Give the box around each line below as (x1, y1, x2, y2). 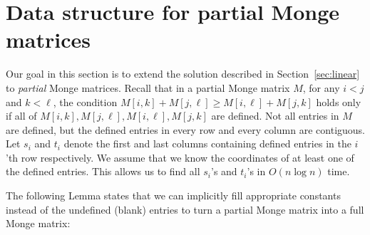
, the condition (53, 94, 118, 109)
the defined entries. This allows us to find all (6, 164, 200, 179)
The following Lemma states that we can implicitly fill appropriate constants (6, 188, 341, 203)
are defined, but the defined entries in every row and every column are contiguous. (6, 122, 365, 137)
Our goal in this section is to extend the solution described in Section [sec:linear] (6, 66, 360, 81)
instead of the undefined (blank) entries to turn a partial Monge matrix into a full (6, 202, 364, 216)
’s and (210, 164, 237, 179)
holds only (316, 94, 361, 109)
